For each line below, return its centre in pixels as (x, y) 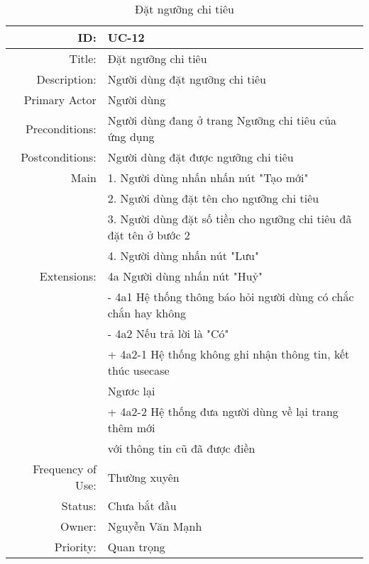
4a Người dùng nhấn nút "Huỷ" (185, 276)
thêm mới (131, 428)
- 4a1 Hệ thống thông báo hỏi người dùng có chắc (231, 297)
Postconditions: (59, 157)
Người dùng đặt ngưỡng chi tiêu (187, 79)
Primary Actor (60, 100)
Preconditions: (61, 128)
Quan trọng (136, 547)
